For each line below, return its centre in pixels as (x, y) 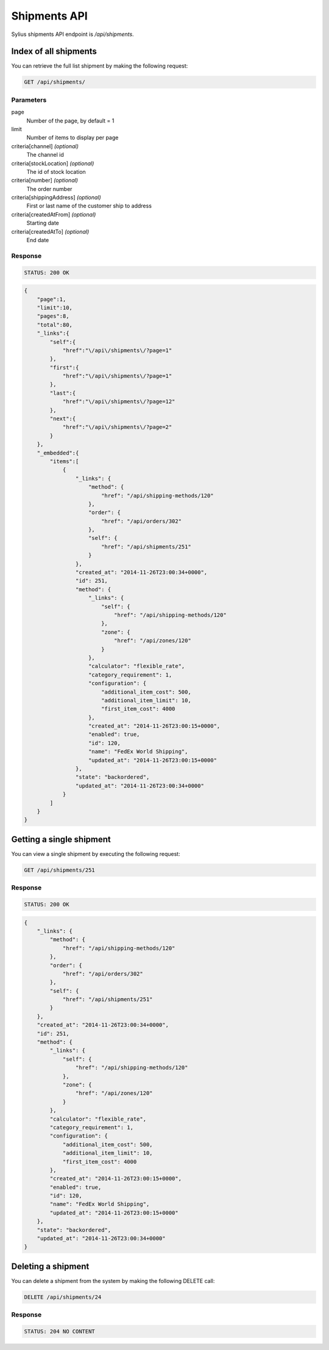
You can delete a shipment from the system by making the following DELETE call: (113, 1280)
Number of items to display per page (73, 138)
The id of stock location (56, 171)
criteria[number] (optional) (45, 181)
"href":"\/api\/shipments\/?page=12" (119, 402)
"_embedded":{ (58, 453)
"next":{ (63, 419)
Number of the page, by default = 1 (70, 120)
